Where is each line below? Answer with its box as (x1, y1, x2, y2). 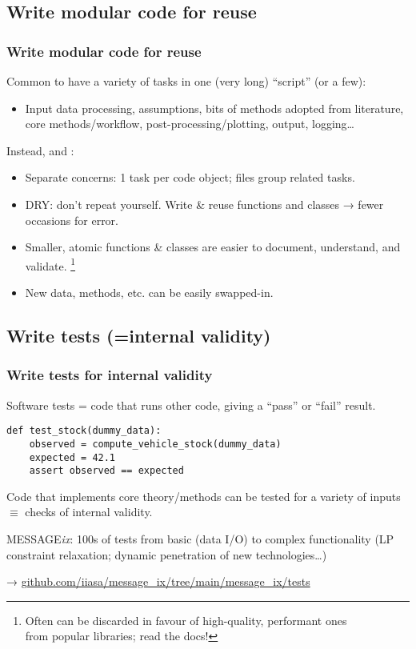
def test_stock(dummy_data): (6, 425, 162, 437)
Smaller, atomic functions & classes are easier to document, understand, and (25, 238, 401, 255)
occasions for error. (25, 211, 118, 228)
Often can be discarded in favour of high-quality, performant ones (25, 611, 347, 628)
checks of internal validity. (25, 503, 153, 520)
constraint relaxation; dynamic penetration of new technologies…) (6, 546, 327, 563)
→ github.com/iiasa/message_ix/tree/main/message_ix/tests (6, 573, 310, 590)
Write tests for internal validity (6, 365, 213, 385)
